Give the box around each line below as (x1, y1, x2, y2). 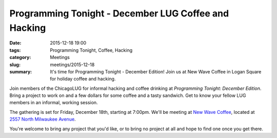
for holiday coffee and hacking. (50, 76, 116, 82)
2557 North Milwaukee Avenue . (9, 116, 76, 123)
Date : (9, 40, 22, 46)
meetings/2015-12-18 (50, 62, 95, 68)
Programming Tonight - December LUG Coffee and (9, 8, 229, 19)
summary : (9, 68, 32, 74)
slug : (9, 62, 21, 68)
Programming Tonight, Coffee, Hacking (50, 47, 133, 53)
